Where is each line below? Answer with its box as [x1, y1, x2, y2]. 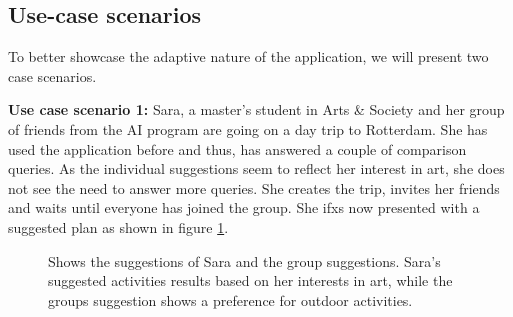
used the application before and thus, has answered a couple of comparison [8, 138, 467, 159]
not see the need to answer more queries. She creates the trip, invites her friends [8, 177, 500, 198]
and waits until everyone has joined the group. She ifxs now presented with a [8, 197, 480, 218]
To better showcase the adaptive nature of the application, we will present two [8, 46, 489, 67]
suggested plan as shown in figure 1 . [8, 216, 229, 237]
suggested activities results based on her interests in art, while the [48, 270, 453, 291]
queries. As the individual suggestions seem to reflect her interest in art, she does [8, 158, 505, 179]
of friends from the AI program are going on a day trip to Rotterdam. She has [8, 118, 488, 139]
